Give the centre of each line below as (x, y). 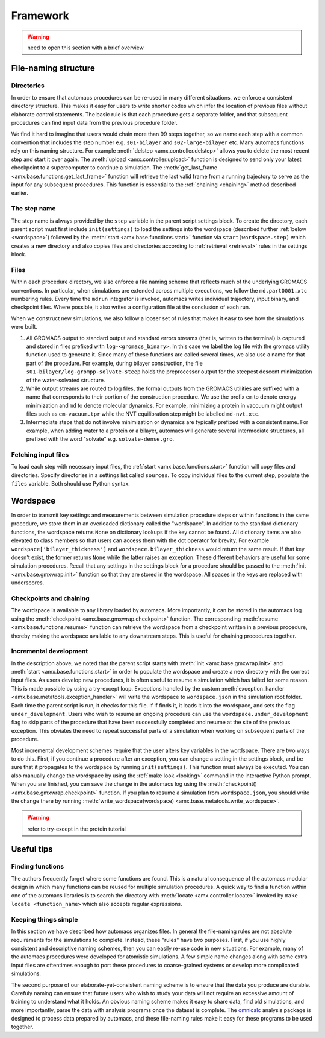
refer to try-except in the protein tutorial (76, 829)
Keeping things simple (45, 919)
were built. (24, 327)
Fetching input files (40, 455)
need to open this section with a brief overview (86, 48)
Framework (40, 16)
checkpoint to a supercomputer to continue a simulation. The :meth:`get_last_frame (114, 168)
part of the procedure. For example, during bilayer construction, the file (114, 363)
